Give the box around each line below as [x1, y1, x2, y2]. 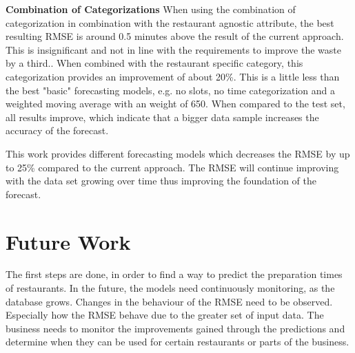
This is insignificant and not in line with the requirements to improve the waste [6, 42, 341, 56]
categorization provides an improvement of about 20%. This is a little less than [6, 69, 340, 83]
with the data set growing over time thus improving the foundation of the [6, 173, 317, 188]
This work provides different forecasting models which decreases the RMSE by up [6, 146, 350, 160]
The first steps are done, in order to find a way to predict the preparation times [6, 267, 343, 281]
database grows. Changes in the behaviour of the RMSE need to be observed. [6, 294, 333, 308]
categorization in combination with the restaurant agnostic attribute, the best [6, 15, 334, 30]
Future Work [6, 227, 131, 255]
